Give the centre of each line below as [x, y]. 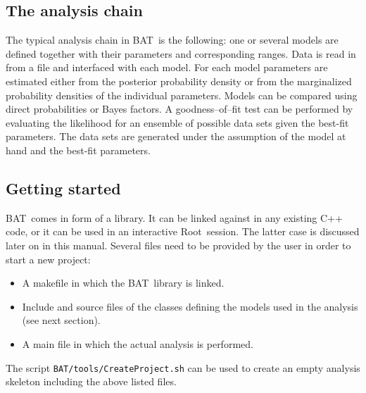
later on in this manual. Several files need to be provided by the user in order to [178, 245]
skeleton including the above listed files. [91, 381]
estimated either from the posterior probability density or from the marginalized [179, 81]
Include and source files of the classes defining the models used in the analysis [190, 306]
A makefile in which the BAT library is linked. [123, 283]
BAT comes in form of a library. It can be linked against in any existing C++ [174, 217]
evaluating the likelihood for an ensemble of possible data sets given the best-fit [177, 122]
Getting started [63, 188]
